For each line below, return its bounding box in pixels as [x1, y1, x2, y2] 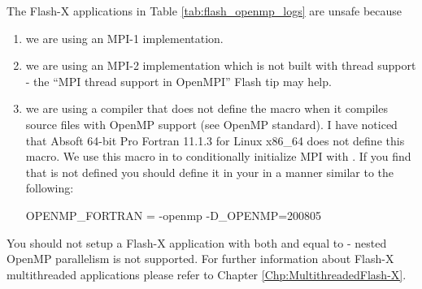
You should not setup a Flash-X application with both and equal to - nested [7, 234, 387, 251]
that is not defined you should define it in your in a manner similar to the [25, 163, 394, 180]
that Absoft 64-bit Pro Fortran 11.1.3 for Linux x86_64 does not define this [25, 132, 405, 149]
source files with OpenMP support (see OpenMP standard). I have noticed [25, 115, 398, 132]
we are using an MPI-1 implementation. [25, 29, 224, 46]
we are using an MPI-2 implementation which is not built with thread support [25, 57, 416, 74]
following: [25, 179, 74, 196]
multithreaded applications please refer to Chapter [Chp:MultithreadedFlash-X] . [7, 265, 407, 283]
